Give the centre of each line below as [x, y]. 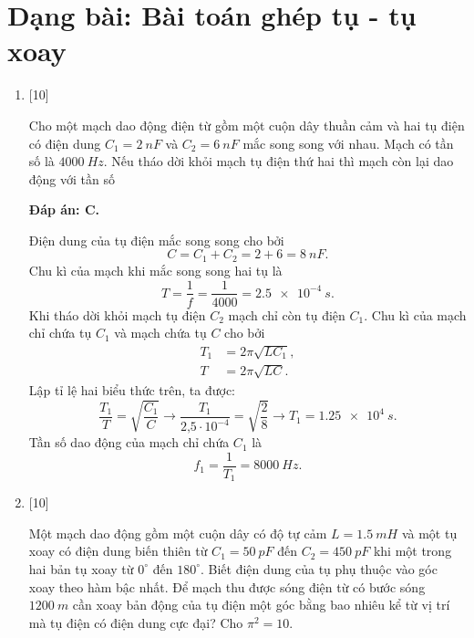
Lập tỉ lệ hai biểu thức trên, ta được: [132, 389]
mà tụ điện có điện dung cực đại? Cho [136, 622]
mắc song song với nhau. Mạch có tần [348, 143]
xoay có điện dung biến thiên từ [118, 551]
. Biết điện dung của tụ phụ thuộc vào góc [319, 568]
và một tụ [429, 533]
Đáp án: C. [64, 209]
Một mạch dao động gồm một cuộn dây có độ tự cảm [178, 533]
